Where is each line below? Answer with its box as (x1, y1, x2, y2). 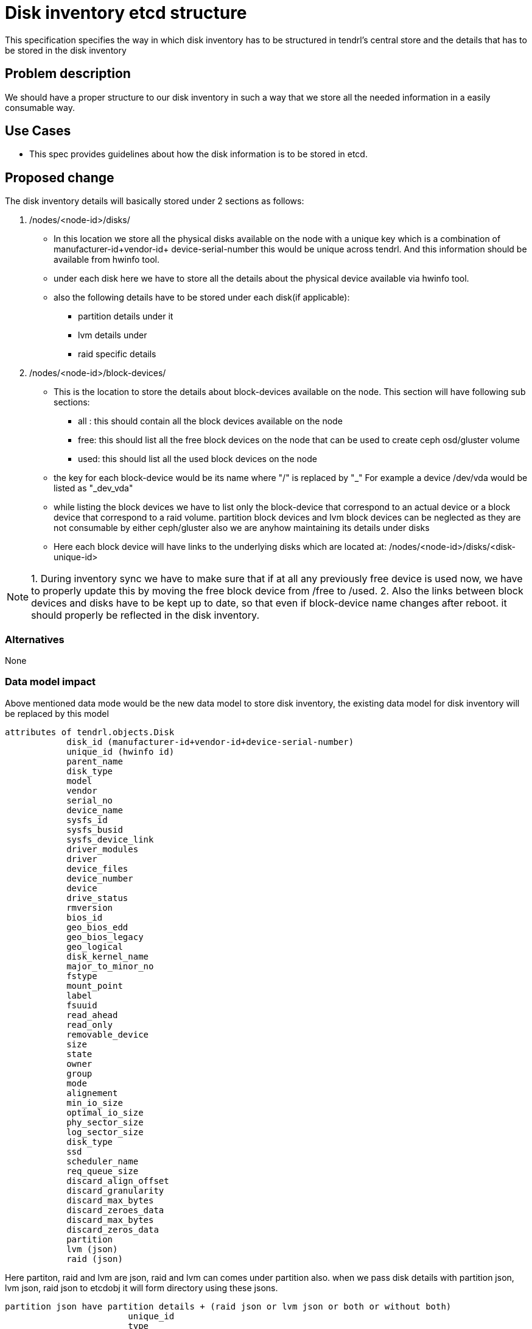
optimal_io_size (66, 1107, 144, 1117)
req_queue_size (66, 1166, 139, 1176)
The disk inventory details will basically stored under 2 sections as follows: (5, 196, 304, 207)
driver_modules (66, 844, 139, 854)
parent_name (66, 756, 123, 766)
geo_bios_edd (66, 922, 128, 932)
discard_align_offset (66, 1175, 169, 1186)
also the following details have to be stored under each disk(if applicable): (54, 292, 350, 303)
